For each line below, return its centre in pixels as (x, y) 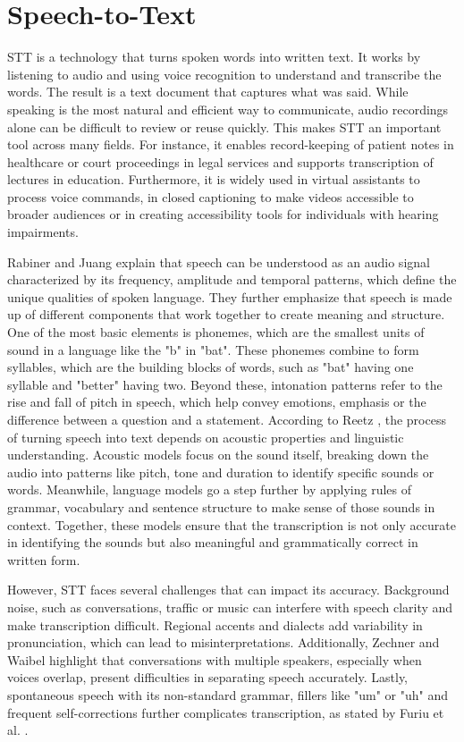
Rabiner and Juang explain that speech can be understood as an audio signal (219, 261)
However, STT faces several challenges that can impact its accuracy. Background (228, 590)
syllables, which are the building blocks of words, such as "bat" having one (211, 367)
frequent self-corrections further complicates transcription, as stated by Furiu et (226, 712)
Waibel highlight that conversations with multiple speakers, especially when (215, 659)
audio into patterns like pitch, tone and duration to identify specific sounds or (221, 472)
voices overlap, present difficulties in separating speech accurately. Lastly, (208, 677)
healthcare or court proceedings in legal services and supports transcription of (220, 161)
